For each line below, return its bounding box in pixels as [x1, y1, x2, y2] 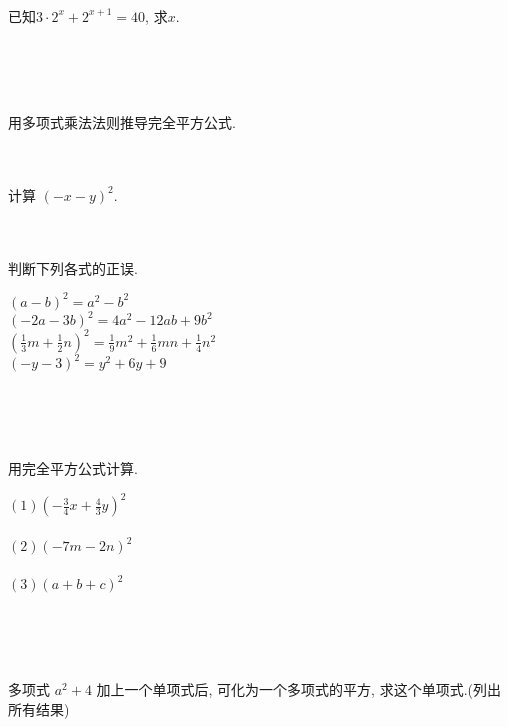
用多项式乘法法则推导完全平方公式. [8, 112, 236, 133]
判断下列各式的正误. [8, 257, 138, 278]
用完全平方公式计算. [8, 458, 138, 479]
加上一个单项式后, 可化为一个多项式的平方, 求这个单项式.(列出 [96, 679, 501, 700]
